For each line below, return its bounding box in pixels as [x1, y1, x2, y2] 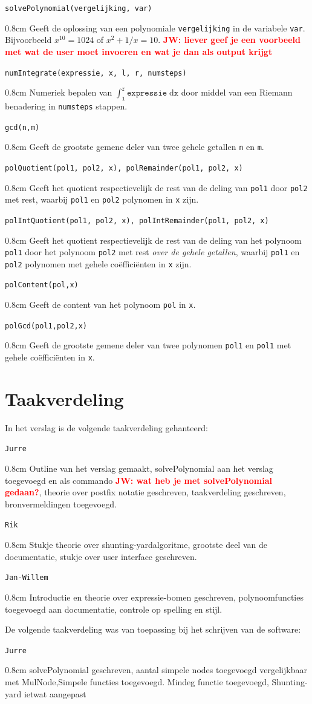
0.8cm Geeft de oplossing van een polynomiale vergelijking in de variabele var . [5, 21, 305, 34]
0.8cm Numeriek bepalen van [5, 86, 112, 99]
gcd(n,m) [5, 123, 40, 132]
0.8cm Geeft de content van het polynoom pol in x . [5, 298, 196, 311]
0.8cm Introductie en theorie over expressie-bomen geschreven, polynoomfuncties [5, 590, 304, 603]
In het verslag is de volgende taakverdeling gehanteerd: [5, 421, 208, 434]
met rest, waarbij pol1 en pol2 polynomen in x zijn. [5, 193, 199, 206]
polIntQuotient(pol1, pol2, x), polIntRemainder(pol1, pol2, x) [5, 216, 269, 225]
